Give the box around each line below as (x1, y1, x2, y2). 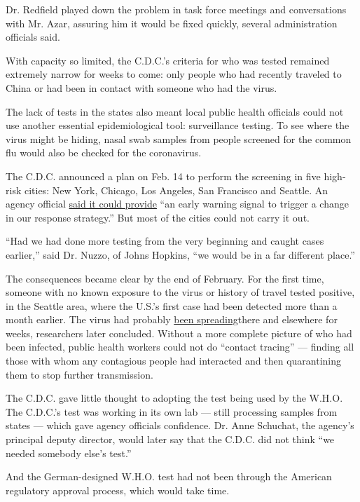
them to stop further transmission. (6, 367, 153, 381)
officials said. (6, 29, 60, 44)
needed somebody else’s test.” (6, 445, 132, 460)
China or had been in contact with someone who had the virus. (6, 80, 277, 95)
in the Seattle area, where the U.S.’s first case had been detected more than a (6, 298, 338, 313)
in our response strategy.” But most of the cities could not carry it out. (6, 210, 310, 224)
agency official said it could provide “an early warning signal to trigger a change (6, 196, 349, 211)
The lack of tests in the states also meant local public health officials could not (6, 104, 344, 118)
